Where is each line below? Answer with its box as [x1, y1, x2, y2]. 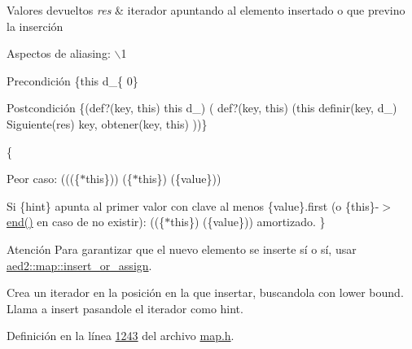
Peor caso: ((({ [7, 170, 81, 187]
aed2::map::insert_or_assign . [7, 256, 152, 273]
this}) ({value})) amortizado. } [170, 213, 326, 230]
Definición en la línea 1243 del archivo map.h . [7, 327, 234, 344]
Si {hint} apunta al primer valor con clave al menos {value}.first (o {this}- [7, 197, 379, 214]
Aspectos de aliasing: [7, 45, 111, 62]
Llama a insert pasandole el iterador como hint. [7, 299, 243, 316]
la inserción [7, 17, 64, 34]
